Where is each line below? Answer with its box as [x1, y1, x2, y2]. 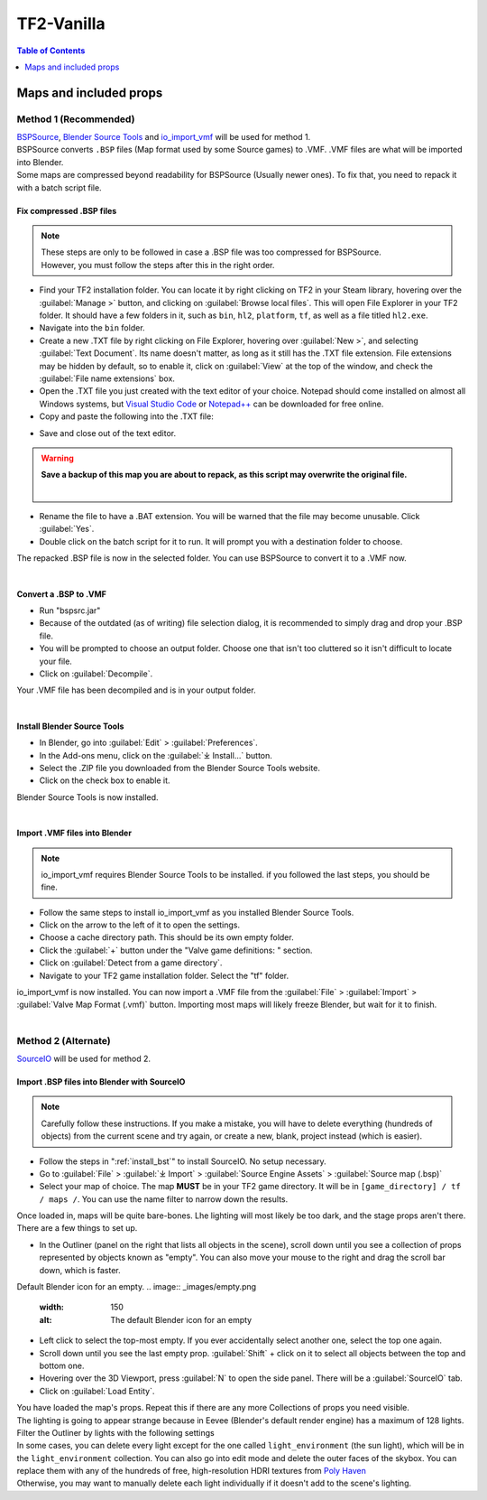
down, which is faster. [39, 1264, 121, 1275]
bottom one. [39, 1360, 85, 1371]
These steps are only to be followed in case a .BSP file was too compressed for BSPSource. [41, 247, 382, 257]
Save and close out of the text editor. [39, 427, 177, 438]
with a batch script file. [16, 182, 103, 193]
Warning [41, 452, 74, 463]
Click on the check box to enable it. [39, 775, 170, 786]
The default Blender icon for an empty [110, 1314, 253, 1325]
